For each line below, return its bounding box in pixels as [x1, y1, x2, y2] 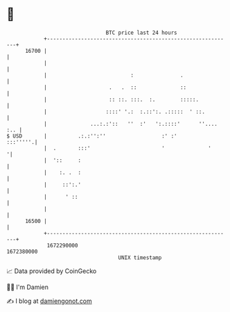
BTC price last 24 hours [105, 29, 177, 36]
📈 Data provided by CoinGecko [6, 267, 97, 275]
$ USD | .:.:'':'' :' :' [6, 132, 177, 140]
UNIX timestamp [118, 254, 162, 261]
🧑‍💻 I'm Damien [6, 283, 49, 291]
